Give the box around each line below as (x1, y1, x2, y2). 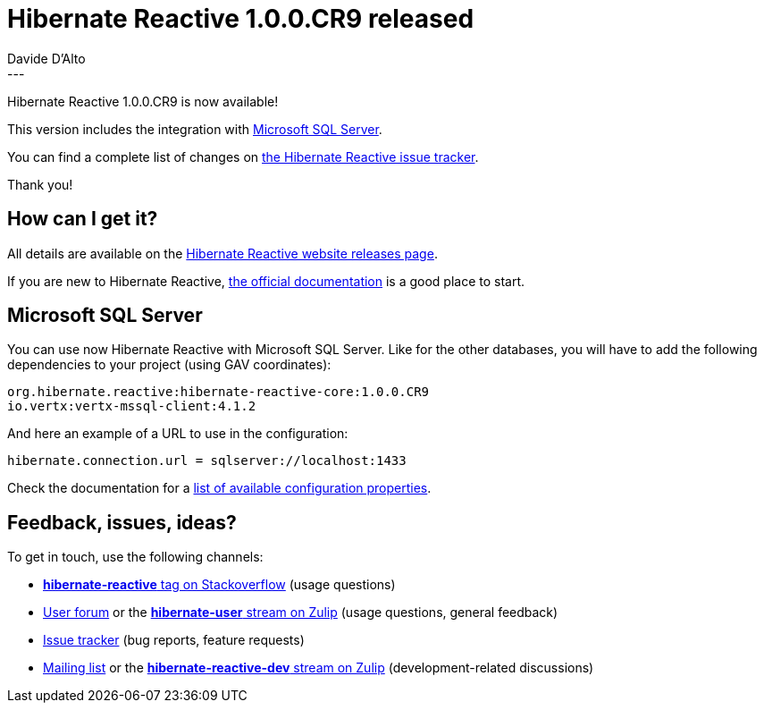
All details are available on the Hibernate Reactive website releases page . (7, 245, 438, 261)
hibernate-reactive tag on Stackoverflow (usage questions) (43, 577, 396, 593)
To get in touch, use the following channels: (7, 549, 264, 565)
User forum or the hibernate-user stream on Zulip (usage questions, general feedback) (43, 604, 558, 621)
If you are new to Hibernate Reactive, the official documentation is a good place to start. (7, 273, 525, 289)
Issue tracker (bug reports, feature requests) (43, 632, 305, 648)
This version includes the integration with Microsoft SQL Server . (7, 121, 382, 137)
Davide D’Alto (7, 50, 86, 66)
